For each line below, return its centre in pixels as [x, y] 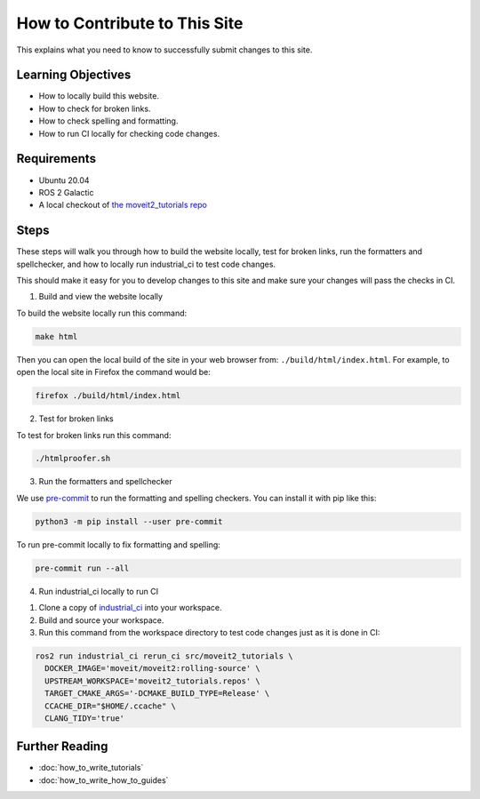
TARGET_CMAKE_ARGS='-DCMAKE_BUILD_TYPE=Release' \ [157, 694]
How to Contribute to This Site [130, 23]
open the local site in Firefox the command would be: [113, 372]
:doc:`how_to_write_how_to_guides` [104, 780]
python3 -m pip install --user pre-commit [129, 521]
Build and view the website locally [101, 297]
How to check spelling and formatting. [108, 121]
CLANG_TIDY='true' [84, 718]
